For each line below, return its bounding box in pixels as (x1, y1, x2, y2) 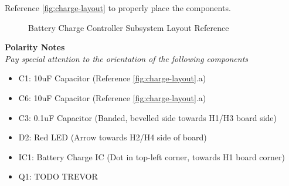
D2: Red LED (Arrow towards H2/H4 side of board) (18, 131, 207, 143)
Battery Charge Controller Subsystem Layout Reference (28, 21, 229, 33)
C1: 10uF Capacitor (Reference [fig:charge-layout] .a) (18, 72, 206, 84)
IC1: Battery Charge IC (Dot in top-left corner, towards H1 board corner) (18, 150, 285, 163)
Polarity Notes (5, 41, 65, 53)
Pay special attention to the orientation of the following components (5, 52, 249, 64)
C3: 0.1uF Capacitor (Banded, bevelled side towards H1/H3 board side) (18, 111, 277, 123)
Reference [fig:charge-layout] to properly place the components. (5, 2, 231, 13)
